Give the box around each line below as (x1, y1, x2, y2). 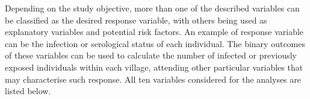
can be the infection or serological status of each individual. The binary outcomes (5, 37, 305, 49)
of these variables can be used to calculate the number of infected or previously (5, 49, 297, 62)
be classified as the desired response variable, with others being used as (5, 13, 267, 26)
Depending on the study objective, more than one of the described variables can (5, 2, 300, 14)
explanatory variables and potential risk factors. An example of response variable (5, 25, 304, 38)
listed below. (5, 85, 51, 97)
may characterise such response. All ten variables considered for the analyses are (5, 72, 301, 85)
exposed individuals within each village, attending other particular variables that (5, 60, 303, 73)
